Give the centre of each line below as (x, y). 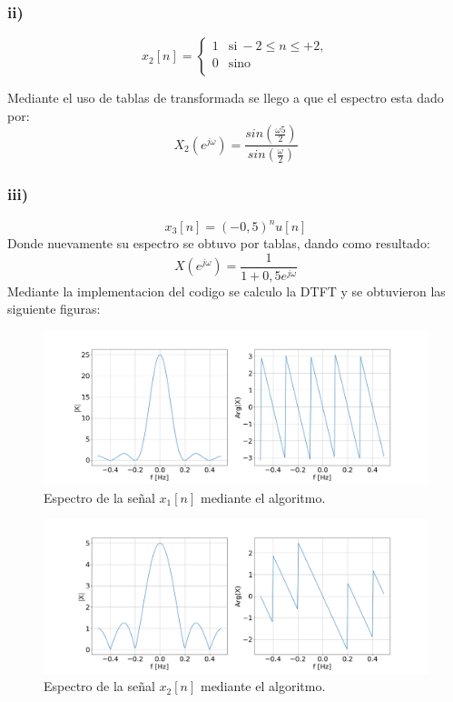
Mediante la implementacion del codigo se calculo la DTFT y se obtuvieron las (226, 291)
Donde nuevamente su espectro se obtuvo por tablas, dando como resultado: (219, 243)
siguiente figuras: (54, 309)
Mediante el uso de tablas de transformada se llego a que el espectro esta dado (226, 98)
